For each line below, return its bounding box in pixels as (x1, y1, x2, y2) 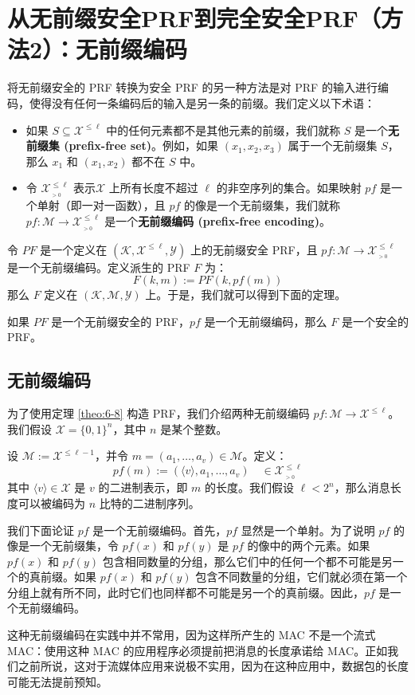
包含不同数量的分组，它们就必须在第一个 (195, 568, 408, 585)
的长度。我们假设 (205, 479, 295, 496)
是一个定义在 (40, 241, 108, 257)
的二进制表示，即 (98, 479, 188, 496)
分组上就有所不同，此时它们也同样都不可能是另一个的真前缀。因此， (7, 583, 364, 600)
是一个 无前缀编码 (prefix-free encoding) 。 (104, 212, 331, 229)
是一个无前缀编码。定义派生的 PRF (7, 258, 190, 275)
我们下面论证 (7, 521, 74, 538)
